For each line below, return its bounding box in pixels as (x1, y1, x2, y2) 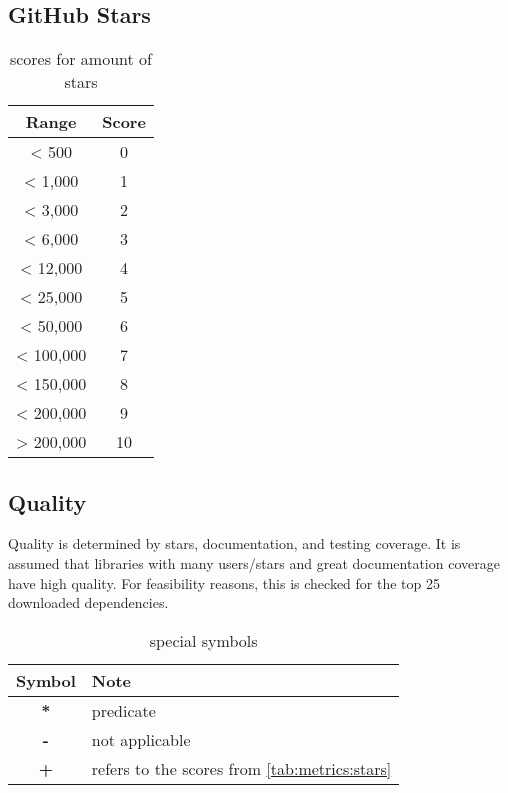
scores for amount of (9, 47, 152, 71)
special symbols (149, 628, 258, 652)
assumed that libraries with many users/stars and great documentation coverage (8, 553, 500, 573)
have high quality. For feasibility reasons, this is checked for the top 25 (8, 572, 440, 593)
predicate (91, 698, 156, 722)
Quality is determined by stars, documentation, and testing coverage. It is (8, 533, 461, 554)
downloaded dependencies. (8, 592, 169, 613)
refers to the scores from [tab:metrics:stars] (91, 756, 392, 780)
